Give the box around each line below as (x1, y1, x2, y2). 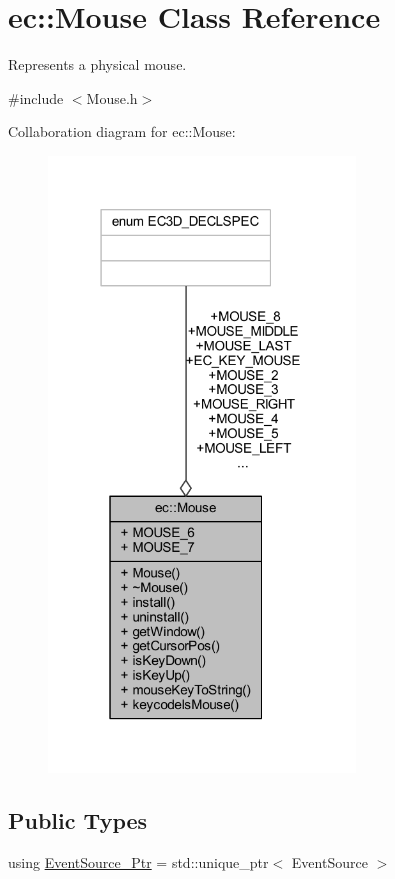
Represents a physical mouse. (8, 54, 187, 75)
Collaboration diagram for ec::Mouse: (8, 121, 236, 142)
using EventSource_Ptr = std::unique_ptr (8, 852, 269, 873)
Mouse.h (86, 87, 138, 108)
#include (8, 87, 64, 108)
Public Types (8, 805, 148, 836)
